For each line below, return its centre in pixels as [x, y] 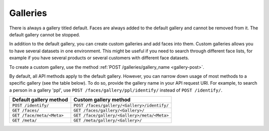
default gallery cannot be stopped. [45, 34]
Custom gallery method [102, 100]
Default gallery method [40, 100]
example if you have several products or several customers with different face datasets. [99, 58]
